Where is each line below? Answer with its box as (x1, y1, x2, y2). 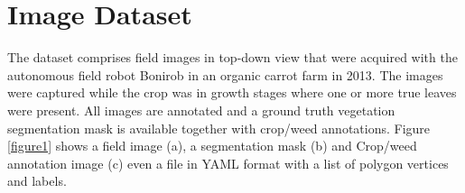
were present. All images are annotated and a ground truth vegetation (7, 100, 395, 119)
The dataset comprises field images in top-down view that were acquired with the (7, 48, 458, 67)
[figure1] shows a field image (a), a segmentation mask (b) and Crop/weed (7, 136, 417, 155)
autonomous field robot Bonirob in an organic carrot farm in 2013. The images (7, 65, 443, 84)
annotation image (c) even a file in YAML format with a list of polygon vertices (7, 153, 449, 172)
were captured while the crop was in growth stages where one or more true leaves (7, 83, 457, 102)
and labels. (7, 171, 67, 190)
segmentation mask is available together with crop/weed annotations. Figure (7, 118, 431, 137)
